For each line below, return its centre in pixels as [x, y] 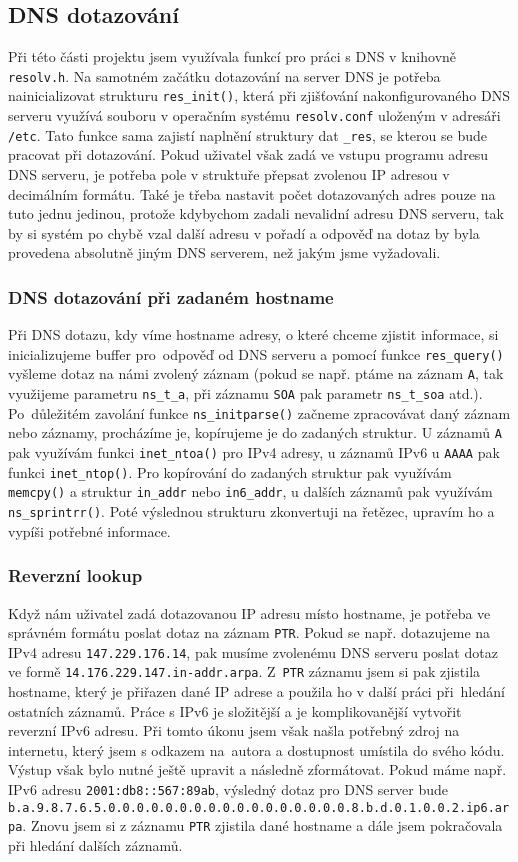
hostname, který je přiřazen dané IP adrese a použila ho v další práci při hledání [256, 691]
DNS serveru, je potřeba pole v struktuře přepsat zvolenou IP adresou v [229, 174]
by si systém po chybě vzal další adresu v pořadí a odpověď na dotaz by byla [244, 232]
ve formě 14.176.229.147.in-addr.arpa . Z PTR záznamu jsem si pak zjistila [244, 671]
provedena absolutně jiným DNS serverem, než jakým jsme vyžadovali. [224, 252]
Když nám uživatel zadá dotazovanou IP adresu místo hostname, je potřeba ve [249, 612]
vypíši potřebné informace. [89, 530]
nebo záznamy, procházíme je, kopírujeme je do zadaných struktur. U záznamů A [255, 432]
